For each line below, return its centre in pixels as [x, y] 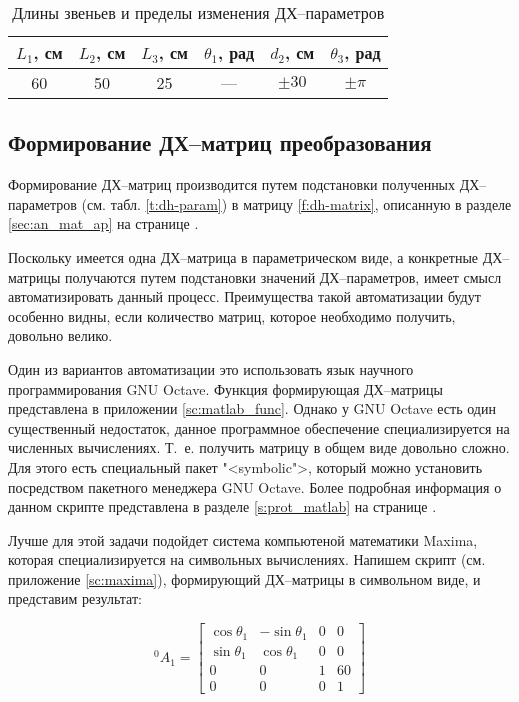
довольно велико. [60, 335]
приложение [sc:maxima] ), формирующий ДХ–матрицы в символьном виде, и [244, 578]
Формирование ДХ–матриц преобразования [220, 142]
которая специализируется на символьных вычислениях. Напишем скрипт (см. [247, 559]
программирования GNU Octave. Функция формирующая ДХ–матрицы [225, 388]
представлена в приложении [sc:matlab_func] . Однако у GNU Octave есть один [252, 408]
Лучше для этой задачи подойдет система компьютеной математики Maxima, [243, 539]
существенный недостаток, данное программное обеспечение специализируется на [259, 427]
